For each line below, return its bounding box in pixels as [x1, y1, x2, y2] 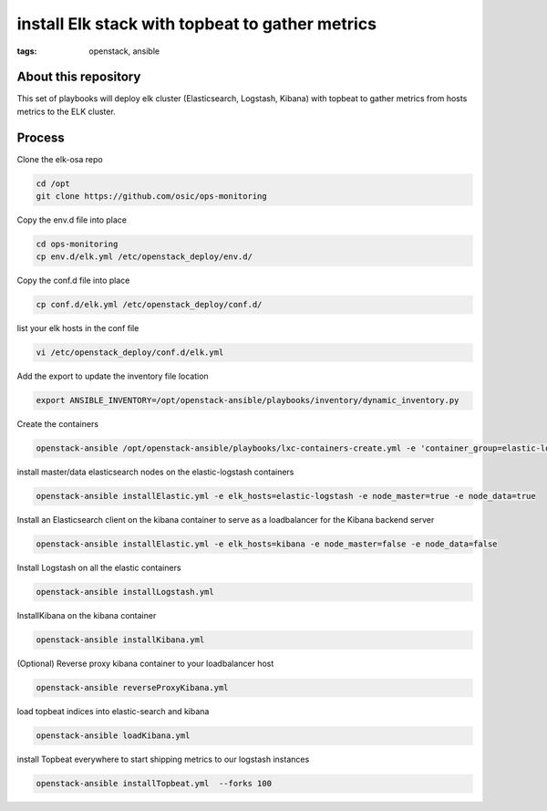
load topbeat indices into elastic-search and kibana [16, 706, 210, 717]
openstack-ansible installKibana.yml [36, 635, 205, 645]
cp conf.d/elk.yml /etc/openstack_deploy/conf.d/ [36, 299, 263, 310]
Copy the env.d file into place [16, 214, 128, 225]
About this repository [16, 69, 141, 85]
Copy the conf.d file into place [16, 275, 130, 286]
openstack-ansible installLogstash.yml [36, 587, 214, 598]
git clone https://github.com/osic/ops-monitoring [36, 192, 268, 202]
